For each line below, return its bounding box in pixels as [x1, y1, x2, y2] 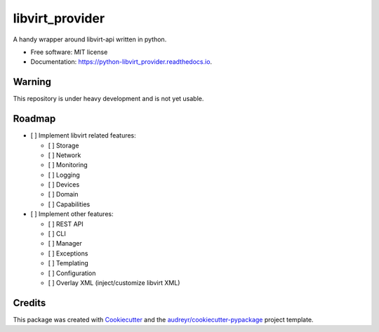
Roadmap [13, 113, 56, 125]
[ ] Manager [48, 239, 82, 248]
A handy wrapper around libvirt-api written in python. [13, 35, 167, 44]
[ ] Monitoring [48, 161, 88, 169]
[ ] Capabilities [48, 200, 91, 208]
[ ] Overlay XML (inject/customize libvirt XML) [48, 279, 180, 287]
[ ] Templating [48, 259, 89, 267]
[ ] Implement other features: [30, 210, 114, 218]
